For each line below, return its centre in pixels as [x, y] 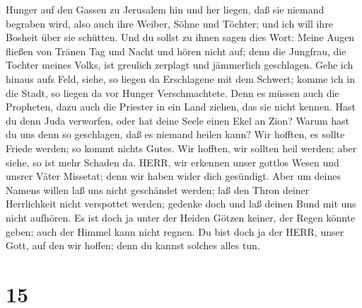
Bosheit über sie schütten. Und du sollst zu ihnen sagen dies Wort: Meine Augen [180, 37]
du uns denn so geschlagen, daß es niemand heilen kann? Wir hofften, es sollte [175, 134]
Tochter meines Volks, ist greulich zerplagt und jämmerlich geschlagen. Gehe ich [180, 65]
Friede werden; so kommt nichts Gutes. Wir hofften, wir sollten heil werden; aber [181, 148]
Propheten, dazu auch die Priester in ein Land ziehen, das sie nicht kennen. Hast [181, 107]
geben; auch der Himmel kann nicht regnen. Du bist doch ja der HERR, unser [175, 231]
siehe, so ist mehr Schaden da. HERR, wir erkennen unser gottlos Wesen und [173, 162]
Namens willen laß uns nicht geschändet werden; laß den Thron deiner [158, 189]
